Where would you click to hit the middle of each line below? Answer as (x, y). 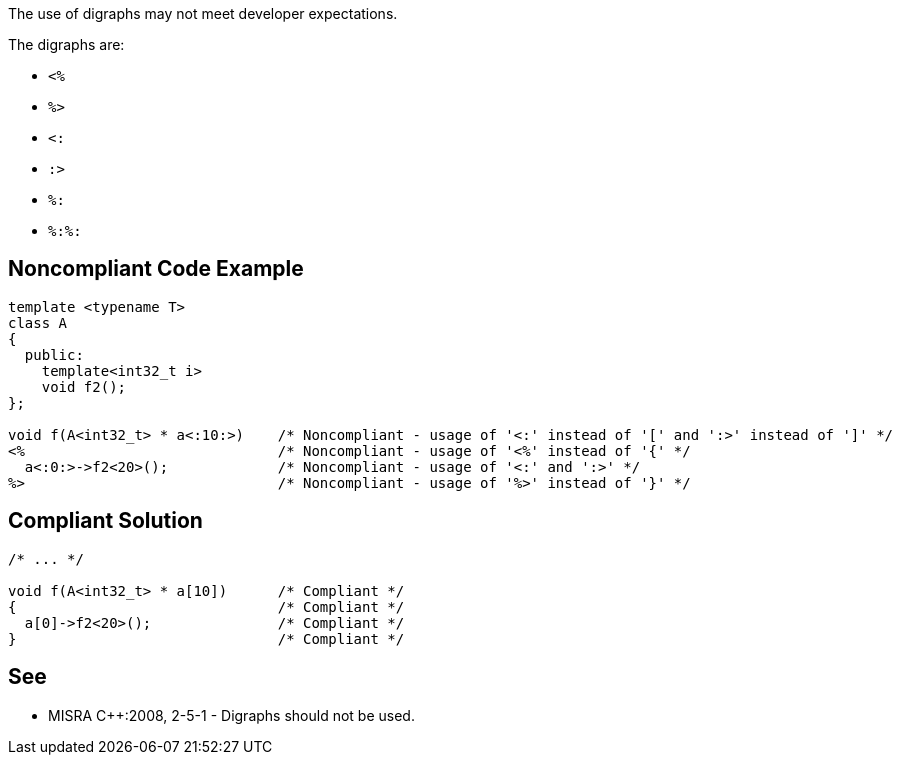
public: (54, 354)
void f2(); (84, 386)
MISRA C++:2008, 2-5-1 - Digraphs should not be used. (231, 715)
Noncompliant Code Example (156, 269)
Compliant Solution (105, 521)
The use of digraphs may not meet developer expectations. (203, 13)
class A (38, 322)
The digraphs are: (66, 44)
